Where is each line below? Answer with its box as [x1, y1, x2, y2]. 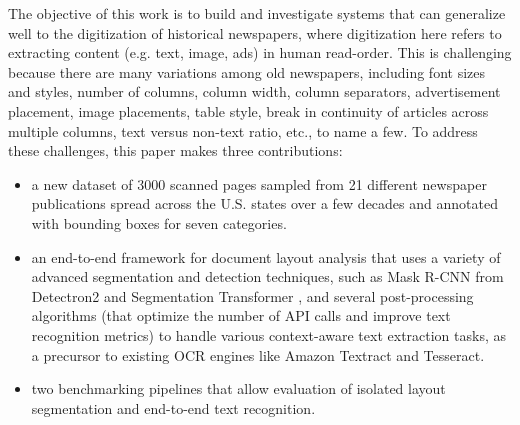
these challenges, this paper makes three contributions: [8, 140, 343, 161]
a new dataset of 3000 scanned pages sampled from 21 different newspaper [31, 173, 487, 194]
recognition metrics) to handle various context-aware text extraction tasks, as [31, 324, 507, 345]
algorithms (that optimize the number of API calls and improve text [31, 305, 451, 326]
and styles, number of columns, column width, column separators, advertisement [8, 81, 501, 102]
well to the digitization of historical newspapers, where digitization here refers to [8, 22, 502, 43]
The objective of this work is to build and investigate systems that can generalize [8, 3, 506, 23]
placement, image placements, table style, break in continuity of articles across [8, 100, 489, 121]
